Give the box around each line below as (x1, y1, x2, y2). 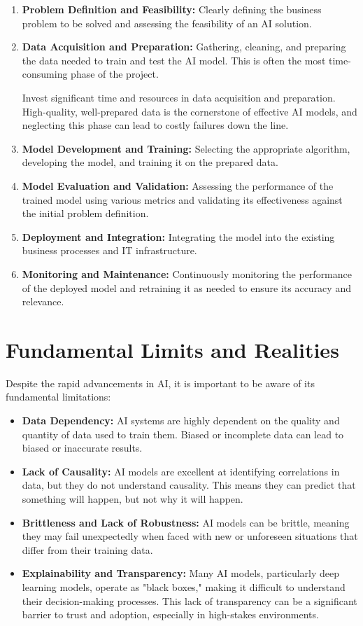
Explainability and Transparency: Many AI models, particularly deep (22, 566, 340, 580)
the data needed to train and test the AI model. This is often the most (22, 53, 326, 67)
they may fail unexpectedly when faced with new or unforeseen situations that (22, 529, 358, 543)
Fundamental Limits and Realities (6, 335, 339, 363)
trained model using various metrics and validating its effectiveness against (22, 192, 343, 207)
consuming (22, 67, 68, 81)
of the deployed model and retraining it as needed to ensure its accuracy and (22, 280, 351, 295)
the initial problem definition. (22, 206, 149, 221)
